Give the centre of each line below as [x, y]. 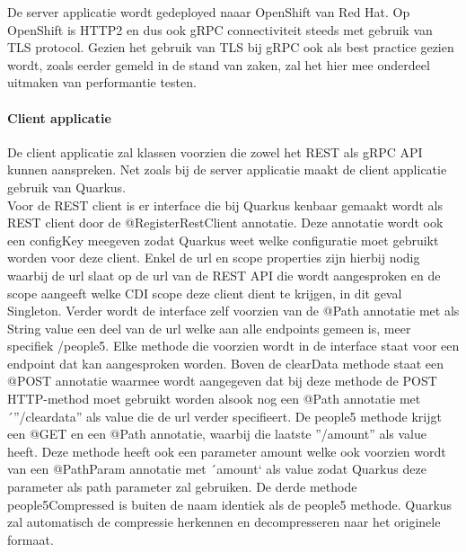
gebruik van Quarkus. [67, 187]
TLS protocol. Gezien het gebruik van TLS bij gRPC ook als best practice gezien [231, 47]
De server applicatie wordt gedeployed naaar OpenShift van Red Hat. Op [209, 12]
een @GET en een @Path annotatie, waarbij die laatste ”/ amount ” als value [217, 434]
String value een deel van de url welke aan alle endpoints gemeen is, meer [209, 328]
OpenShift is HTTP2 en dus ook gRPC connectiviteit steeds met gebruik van [220, 29]
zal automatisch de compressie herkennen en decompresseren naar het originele [224, 522]
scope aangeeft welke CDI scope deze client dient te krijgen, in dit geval [205, 293]
